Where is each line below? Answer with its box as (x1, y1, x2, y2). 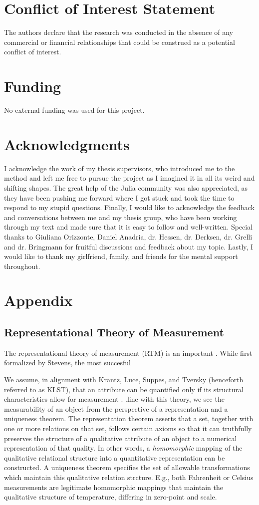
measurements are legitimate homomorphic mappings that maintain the (4, 482, 223, 492)
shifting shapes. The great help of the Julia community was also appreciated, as (4, 182, 248, 193)
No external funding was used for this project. (4, 105, 145, 115)
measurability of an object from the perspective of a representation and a (4, 403, 228, 414)
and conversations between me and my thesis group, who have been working (4, 212, 237, 222)
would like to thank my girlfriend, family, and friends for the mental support (4, 251, 238, 261)
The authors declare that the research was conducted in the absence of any (4, 27, 233, 37)
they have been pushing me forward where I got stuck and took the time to (4, 192, 235, 203)
